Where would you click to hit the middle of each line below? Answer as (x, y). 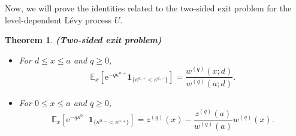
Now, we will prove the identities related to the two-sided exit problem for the (148, 8)
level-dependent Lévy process (58, 19)
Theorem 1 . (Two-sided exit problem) (83, 40)
